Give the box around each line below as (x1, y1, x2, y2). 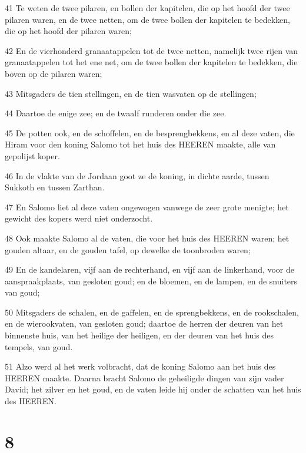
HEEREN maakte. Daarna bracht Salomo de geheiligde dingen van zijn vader (5, 371, 284, 384)
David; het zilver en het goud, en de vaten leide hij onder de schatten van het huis (5, 383, 301, 395)
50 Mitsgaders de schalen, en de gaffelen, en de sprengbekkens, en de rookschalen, (5, 306, 299, 318)
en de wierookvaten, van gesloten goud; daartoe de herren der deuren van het (5, 317, 284, 330)
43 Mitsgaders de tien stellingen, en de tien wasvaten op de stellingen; (5, 87, 257, 99)
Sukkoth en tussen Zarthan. (5, 181, 105, 193)
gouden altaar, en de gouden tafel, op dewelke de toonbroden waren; (5, 243, 251, 256)
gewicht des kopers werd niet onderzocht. (5, 212, 153, 224)
